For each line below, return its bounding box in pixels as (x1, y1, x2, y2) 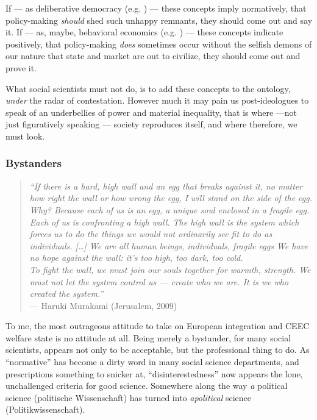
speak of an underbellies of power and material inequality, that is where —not (5, 105, 297, 118)
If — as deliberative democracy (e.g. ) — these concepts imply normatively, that (5, 2, 307, 14)
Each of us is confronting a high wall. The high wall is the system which (29, 215, 299, 228)
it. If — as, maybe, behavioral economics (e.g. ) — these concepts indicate (5, 26, 283, 38)
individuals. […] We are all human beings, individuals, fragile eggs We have (29, 239, 308, 252)
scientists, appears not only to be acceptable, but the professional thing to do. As (5, 343, 310, 356)
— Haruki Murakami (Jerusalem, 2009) (29, 299, 177, 311)
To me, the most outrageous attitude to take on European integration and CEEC (5, 319, 310, 332)
